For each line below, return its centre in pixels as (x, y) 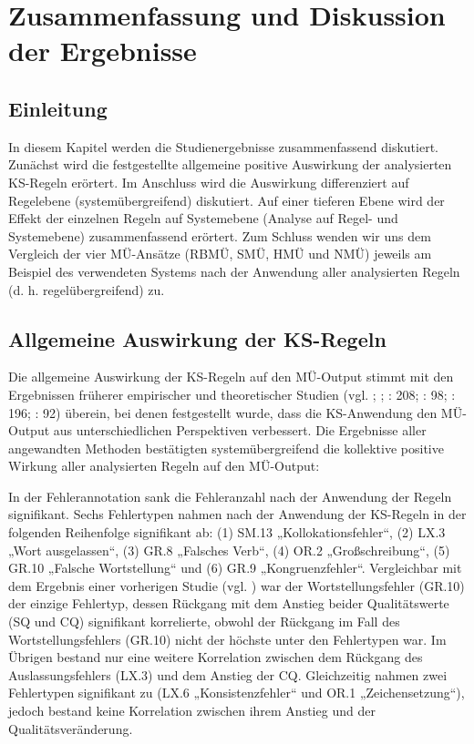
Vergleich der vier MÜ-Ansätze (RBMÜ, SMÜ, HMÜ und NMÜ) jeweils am (220, 254)
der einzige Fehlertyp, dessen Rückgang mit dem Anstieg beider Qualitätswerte (229, 603)
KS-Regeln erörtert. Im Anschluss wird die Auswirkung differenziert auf (209, 182)
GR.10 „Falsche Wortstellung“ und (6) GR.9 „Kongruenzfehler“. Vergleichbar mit (235, 568)
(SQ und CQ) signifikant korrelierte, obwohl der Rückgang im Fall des (204, 622)
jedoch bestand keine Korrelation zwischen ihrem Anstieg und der (192, 710)
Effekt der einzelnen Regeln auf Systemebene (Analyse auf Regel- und (203, 218)
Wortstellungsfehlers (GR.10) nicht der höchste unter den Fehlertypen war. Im (227, 639)
